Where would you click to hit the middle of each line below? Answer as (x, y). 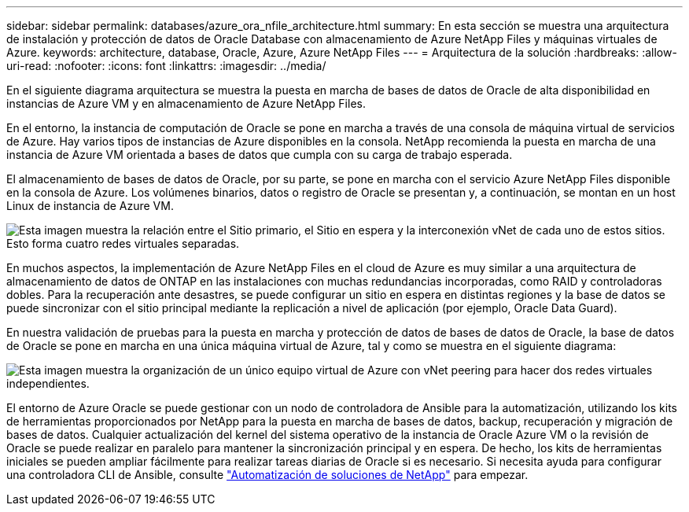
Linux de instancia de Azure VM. (90, 206)
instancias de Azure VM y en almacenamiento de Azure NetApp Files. (186, 103)
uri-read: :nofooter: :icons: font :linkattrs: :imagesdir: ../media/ (166, 66)
